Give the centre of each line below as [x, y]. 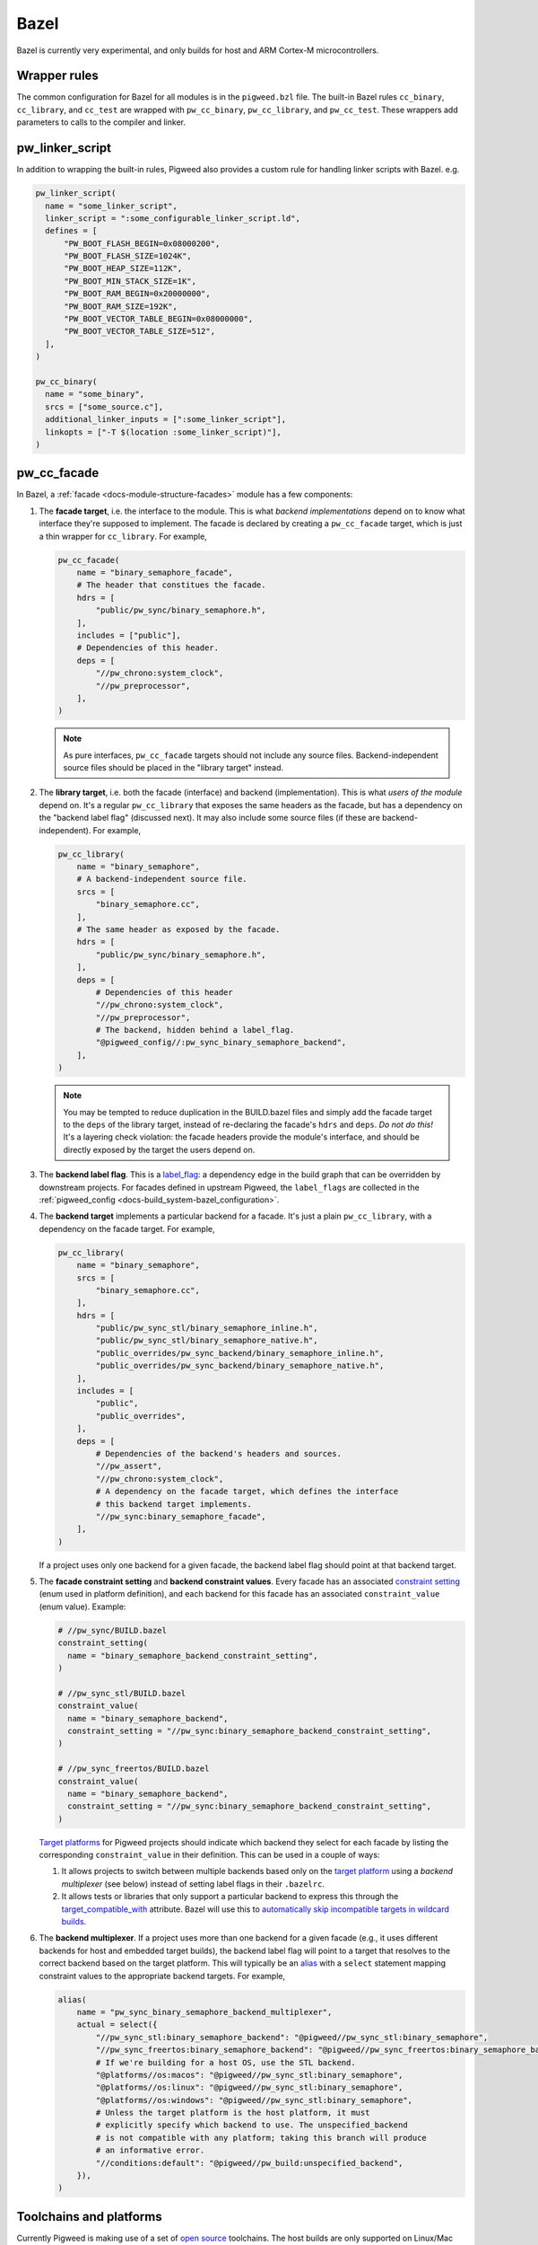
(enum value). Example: [82, 1607]
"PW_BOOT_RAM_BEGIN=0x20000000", [137, 294]
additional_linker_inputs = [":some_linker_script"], [166, 419]
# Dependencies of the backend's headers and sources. [219, 1453]
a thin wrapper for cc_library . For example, [123, 536]
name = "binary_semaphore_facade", [155, 572]
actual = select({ [117, 2025]
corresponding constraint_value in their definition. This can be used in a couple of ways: [209, 1855]
